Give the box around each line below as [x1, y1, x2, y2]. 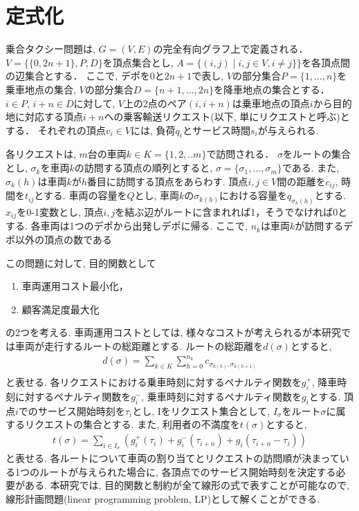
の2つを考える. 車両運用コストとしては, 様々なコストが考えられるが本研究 [6, 325, 341, 340]
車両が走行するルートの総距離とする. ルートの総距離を [15, 339, 264, 353]
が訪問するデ [295, 219, 353, 233]
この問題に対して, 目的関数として [6, 255, 156, 270]
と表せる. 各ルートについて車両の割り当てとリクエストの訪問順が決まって [6, 451, 340, 465]
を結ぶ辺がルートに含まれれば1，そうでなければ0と [115, 204, 348, 219]
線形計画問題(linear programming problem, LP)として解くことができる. [6, 492, 320, 506]
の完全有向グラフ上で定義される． [153, 41, 309, 56]
